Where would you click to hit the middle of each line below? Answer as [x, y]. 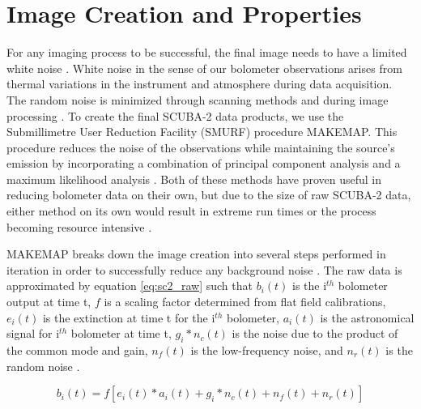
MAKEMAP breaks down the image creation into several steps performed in [196, 254]
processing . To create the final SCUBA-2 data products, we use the [175, 115]
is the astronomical [367, 317]
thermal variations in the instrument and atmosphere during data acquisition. [200, 84]
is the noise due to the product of [315, 333]
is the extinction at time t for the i [129, 317]
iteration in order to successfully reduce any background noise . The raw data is [204, 269]
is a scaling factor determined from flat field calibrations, [245, 302]
